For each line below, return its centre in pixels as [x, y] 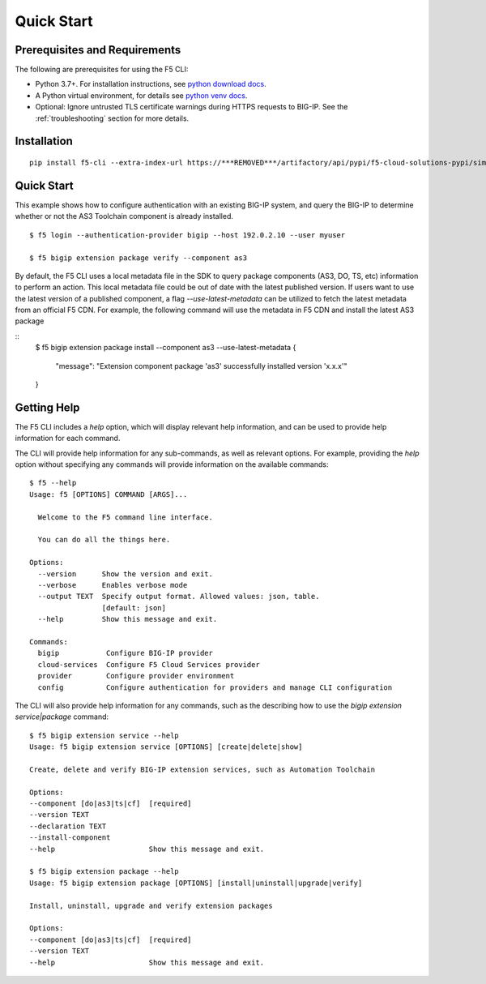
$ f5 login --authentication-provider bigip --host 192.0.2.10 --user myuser [188, 235]
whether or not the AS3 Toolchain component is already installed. [124, 216]
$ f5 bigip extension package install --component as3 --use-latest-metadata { [166, 348]
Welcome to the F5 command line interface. [126, 517]
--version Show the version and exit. [126, 574]
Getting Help [47, 407]
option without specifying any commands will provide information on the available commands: [172, 464]
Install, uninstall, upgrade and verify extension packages [151, 905]
